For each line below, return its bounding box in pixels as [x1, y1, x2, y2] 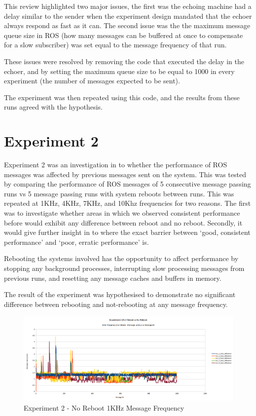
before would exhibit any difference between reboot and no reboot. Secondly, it [4, 217, 243, 227]
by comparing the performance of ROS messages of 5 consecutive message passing [4, 179, 251, 189]
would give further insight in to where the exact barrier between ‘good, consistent [4, 227, 251, 237]
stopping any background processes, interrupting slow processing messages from [4, 263, 245, 273]
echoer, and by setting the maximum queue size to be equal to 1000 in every [4, 66, 235, 76]
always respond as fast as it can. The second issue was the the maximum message [4, 20, 251, 31]
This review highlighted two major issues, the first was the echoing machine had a [4, 1, 252, 11]
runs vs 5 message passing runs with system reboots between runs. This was [4, 188, 234, 198]
